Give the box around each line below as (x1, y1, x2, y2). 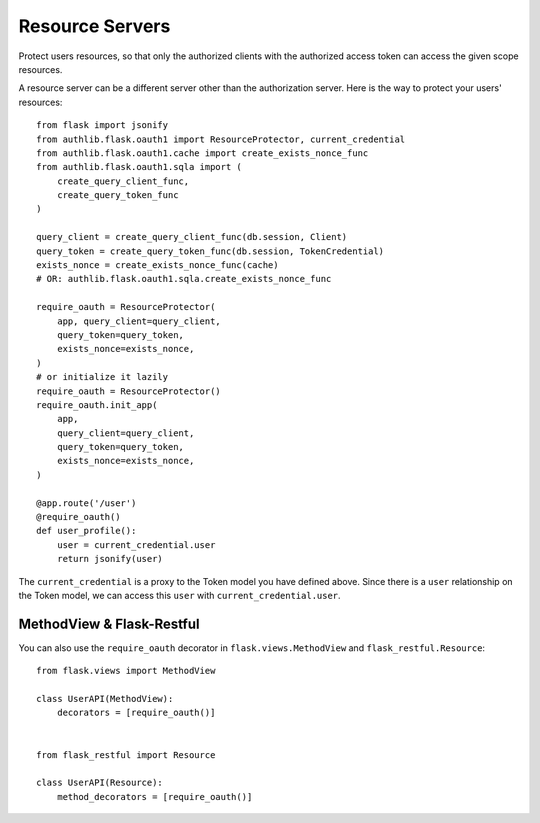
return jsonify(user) (56, 553, 164, 565)
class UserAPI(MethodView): (36, 693, 174, 705)
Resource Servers (18, 15, 171, 37)
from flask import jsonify (36, 120, 169, 131)
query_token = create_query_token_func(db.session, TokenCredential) (36, 245, 385, 257)
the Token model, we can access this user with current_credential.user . (18, 590, 341, 601)
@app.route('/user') (36, 497, 137, 509)
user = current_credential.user (56, 539, 216, 550)
